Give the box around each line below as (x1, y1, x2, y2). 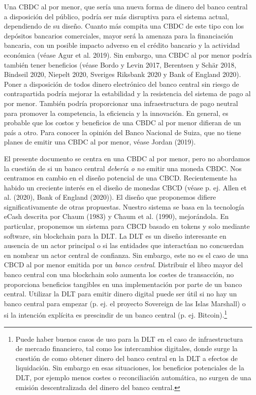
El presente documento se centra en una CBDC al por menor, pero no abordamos (4, 153, 250, 163)
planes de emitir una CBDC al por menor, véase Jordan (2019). (4, 137, 196, 147)
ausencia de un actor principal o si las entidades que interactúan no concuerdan (4, 240, 244, 251)
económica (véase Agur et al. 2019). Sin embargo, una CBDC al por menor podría (4, 49, 252, 60)
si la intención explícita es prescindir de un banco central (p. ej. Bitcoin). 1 (4, 308, 227, 320)
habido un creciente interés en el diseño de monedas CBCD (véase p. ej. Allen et (4, 182, 247, 192)
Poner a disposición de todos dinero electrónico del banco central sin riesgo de (4, 78, 239, 89)
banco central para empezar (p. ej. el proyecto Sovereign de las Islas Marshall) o (4, 298, 246, 308)
